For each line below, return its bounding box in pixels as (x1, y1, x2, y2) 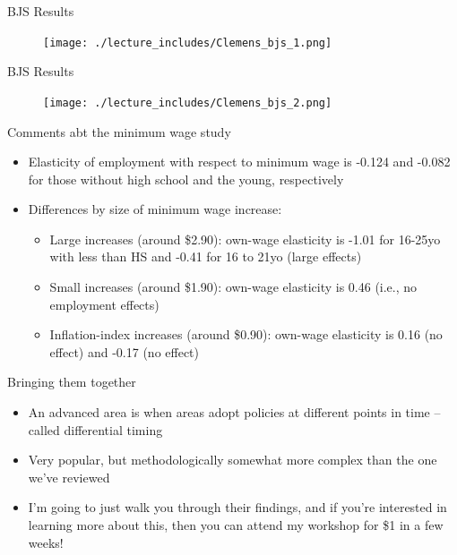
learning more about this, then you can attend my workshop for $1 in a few (28, 516, 444, 534)
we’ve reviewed (28, 467, 110, 486)
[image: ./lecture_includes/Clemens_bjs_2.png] (43, 96, 332, 109)
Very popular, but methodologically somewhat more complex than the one (28, 450, 437, 469)
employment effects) (49, 295, 160, 313)
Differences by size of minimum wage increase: (28, 200, 282, 218)
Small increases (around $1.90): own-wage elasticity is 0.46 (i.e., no (49, 277, 418, 296)
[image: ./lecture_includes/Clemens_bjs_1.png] (43, 36, 332, 49)
